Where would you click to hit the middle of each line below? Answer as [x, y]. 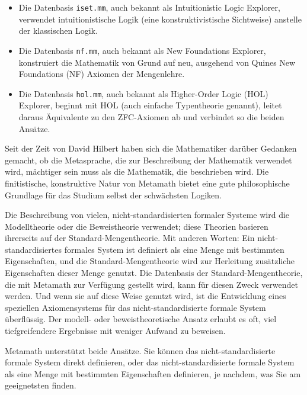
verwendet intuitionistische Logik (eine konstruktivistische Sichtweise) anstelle [160, 19]
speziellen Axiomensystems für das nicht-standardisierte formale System [135, 307]
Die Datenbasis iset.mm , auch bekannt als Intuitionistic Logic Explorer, [149, 7]
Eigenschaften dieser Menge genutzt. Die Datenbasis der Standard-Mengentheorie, [154, 273]
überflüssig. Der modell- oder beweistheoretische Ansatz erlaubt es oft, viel [141, 319]
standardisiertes [33, 249]
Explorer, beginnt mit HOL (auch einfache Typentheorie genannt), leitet [150, 105]
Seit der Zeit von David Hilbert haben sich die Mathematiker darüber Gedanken [151, 148]
